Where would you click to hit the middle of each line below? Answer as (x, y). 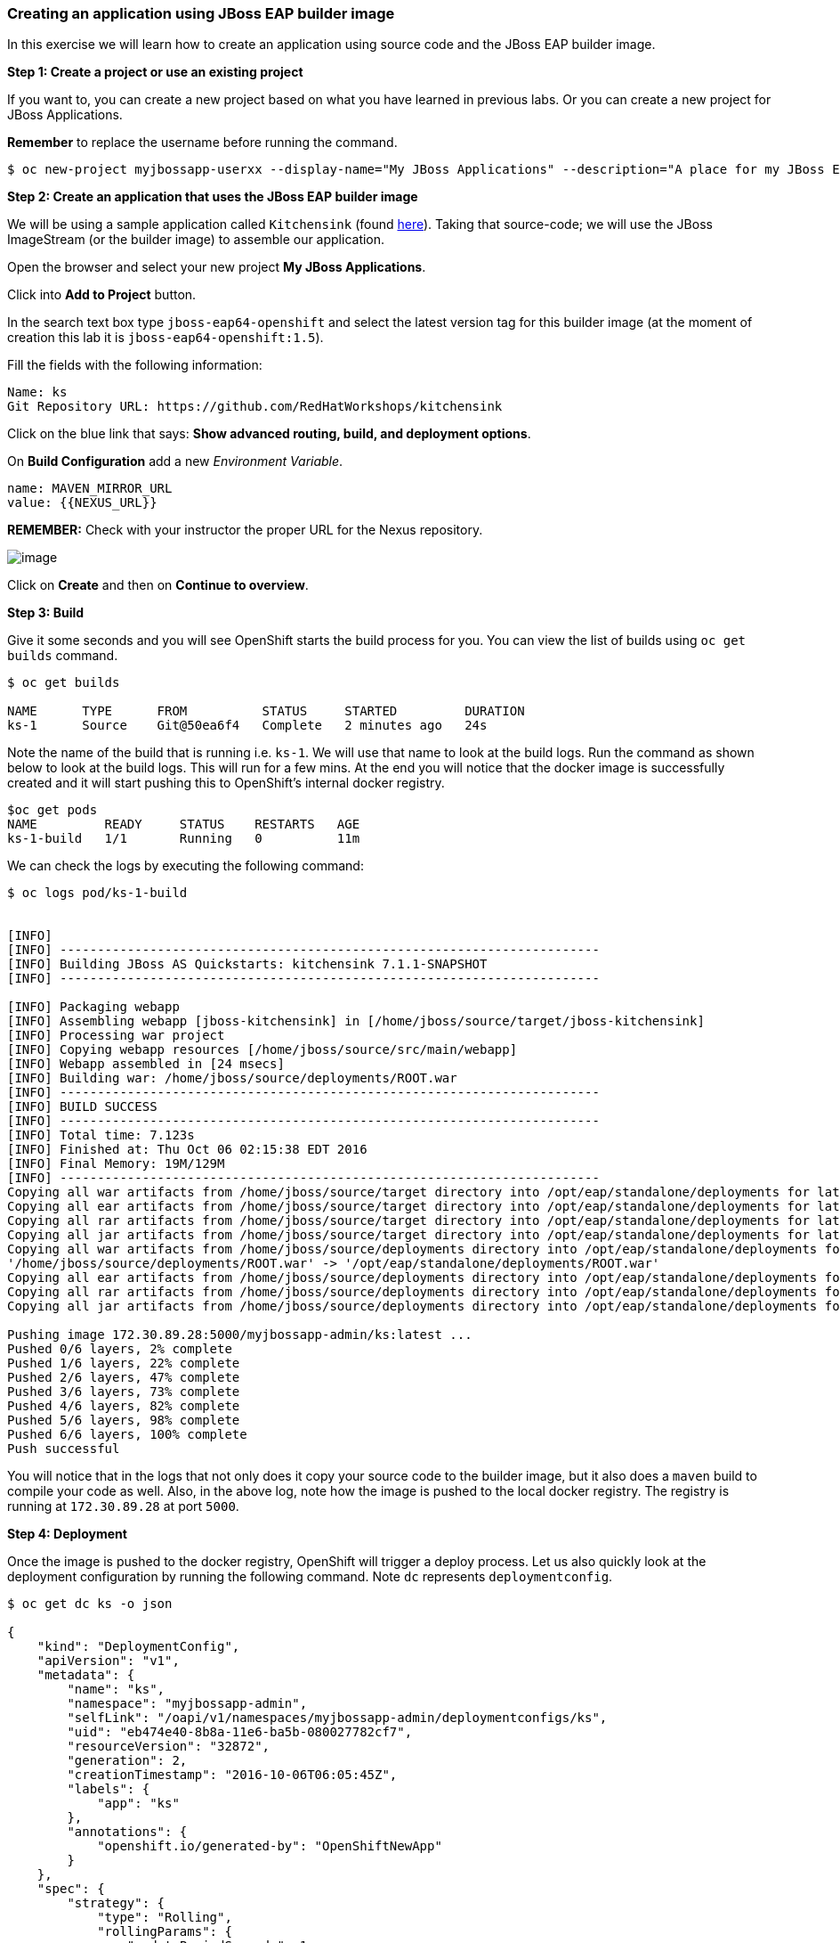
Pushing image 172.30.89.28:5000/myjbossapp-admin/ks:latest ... (240, 1335)
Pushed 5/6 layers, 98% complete (124, 1421)
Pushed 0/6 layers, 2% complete (120, 1349)
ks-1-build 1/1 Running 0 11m (184, 839)
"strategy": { (116, 1903)
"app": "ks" (138, 1804)
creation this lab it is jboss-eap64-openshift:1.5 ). (166, 338)
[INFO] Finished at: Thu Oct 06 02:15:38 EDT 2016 (187, 1150)
